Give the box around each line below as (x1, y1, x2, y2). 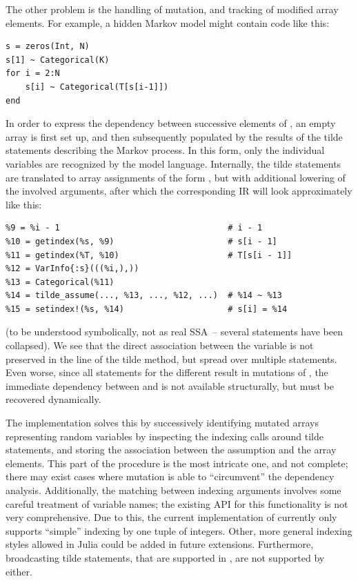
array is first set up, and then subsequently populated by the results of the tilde (6, 129, 343, 144)
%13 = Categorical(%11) (6, 277, 115, 287)
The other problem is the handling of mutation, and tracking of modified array (6, 2, 339, 16)
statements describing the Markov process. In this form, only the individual (6, 143, 325, 157)
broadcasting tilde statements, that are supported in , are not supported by (6, 550, 325, 564)
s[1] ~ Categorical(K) (6, 55, 110, 65)
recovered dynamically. (6, 392, 101, 406)
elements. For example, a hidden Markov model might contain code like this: (6, 15, 330, 30)
